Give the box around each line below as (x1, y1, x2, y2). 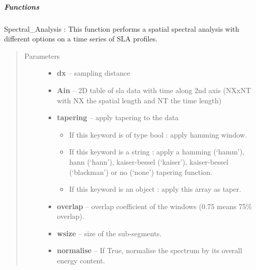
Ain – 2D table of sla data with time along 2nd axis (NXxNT (57, 84, 251, 95)
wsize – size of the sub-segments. (57, 228, 162, 238)
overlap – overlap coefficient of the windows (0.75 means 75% (57, 200, 252, 211)
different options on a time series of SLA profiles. (4, 33, 158, 44)
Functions (4, 1, 39, 12)
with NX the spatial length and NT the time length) (57, 95, 222, 105)
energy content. (57, 255, 105, 266)
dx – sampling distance (57, 67, 130, 78)
